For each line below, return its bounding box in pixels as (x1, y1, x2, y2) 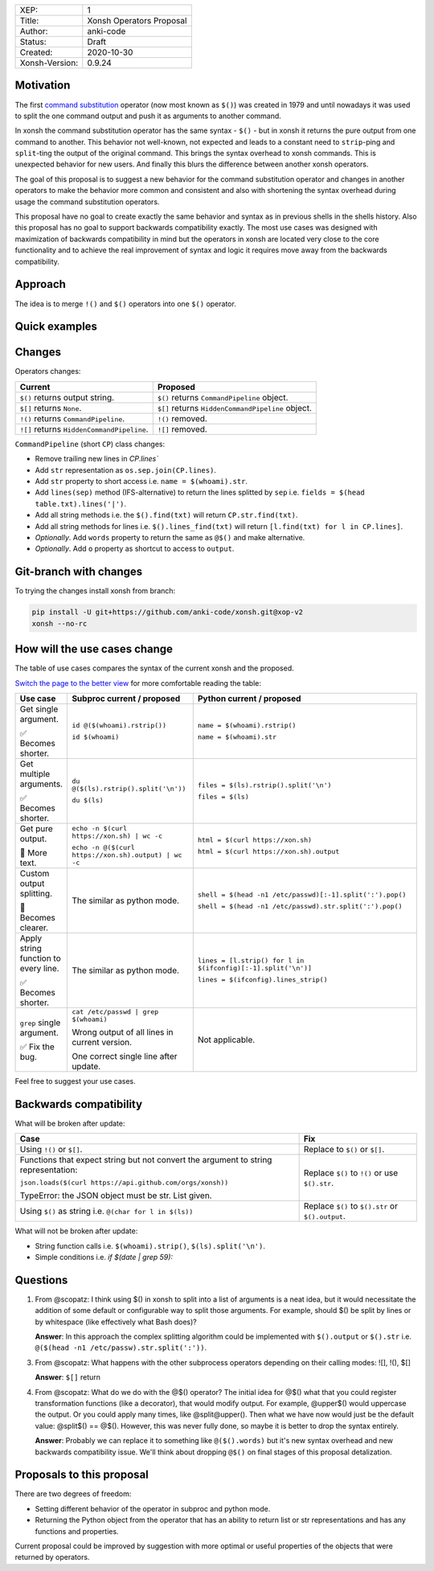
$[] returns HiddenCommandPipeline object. (157, 402, 313, 413)
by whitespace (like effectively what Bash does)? (35, 1317, 197, 1327)
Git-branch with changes (14, 565, 143, 579)
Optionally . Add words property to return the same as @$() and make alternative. (35, 532, 305, 542)
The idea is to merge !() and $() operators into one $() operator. (14, 298, 236, 309)
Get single (19, 703, 59, 715)
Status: (19, 36, 47, 47)
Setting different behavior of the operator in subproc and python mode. (35, 1503, 271, 1513)
